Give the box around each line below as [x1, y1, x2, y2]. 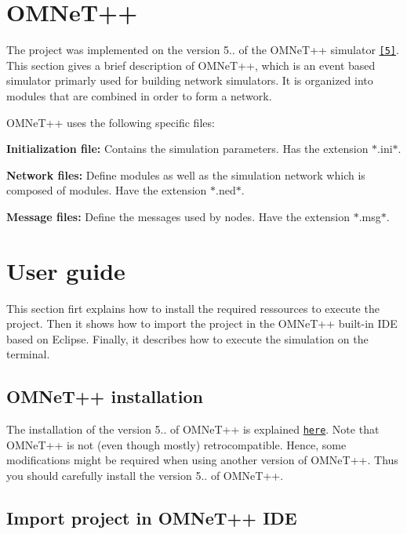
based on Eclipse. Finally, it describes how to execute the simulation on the [6, 330, 369, 347]
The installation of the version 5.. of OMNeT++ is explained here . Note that [6, 421, 380, 438]
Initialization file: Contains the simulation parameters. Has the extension [6, 140, 369, 157]
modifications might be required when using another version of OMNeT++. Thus [6, 452, 398, 468]
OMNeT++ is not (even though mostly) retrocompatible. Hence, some [6, 436, 347, 452]
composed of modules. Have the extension [6, 182, 207, 198]
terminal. [6, 346, 50, 362]
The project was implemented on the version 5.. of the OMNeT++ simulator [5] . [6, 42, 399, 58]
